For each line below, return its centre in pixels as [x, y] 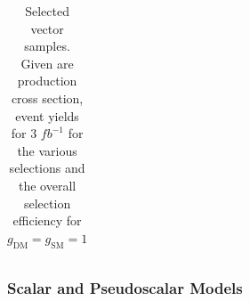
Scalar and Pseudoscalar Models [125, 287]
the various [47, 150]
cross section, [47, 98]
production [47, 81]
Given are [47, 63]
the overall [47, 185]
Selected [47, 11]
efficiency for [47, 220]
